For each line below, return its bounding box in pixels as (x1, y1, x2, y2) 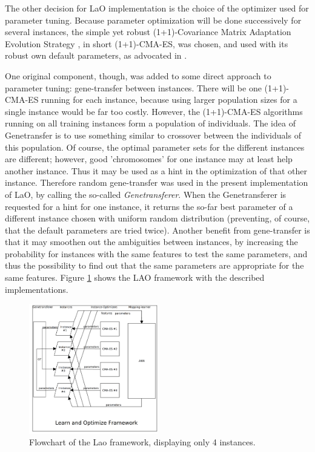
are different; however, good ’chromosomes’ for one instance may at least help (5, 152, 293, 165)
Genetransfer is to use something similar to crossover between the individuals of (5, 128, 301, 141)
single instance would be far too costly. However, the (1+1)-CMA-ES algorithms (5, 105, 303, 117)
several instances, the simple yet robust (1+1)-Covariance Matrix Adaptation (5, 25, 291, 38)
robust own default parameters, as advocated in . (5, 49, 187, 62)
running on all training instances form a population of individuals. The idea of (5, 117, 296, 129)
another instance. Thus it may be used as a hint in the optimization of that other (5, 164, 307, 177)
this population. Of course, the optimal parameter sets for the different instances (5, 140, 305, 153)
